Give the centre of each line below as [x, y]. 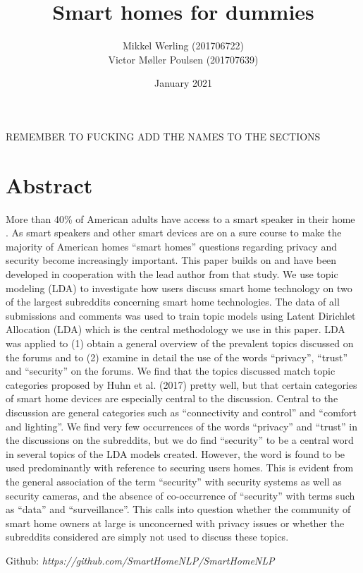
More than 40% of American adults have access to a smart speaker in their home [180, 218]
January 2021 [183, 83]
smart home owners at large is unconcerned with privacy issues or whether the [175, 523]
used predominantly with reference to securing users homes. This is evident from [180, 468]
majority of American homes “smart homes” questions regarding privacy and [171, 246]
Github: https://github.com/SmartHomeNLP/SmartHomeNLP [140, 560]
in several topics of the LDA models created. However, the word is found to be [176, 453]
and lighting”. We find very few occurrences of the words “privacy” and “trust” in [182, 426]
